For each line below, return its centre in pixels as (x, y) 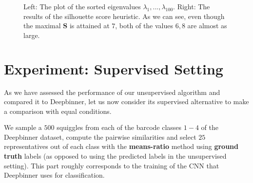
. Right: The (192, 6)
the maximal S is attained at (67, 26)
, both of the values (144, 26)
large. (32, 35)
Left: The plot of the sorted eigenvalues (82, 6)
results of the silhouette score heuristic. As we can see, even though (124, 16)
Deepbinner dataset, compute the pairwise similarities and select (100, 137)
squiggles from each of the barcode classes (119, 127)
